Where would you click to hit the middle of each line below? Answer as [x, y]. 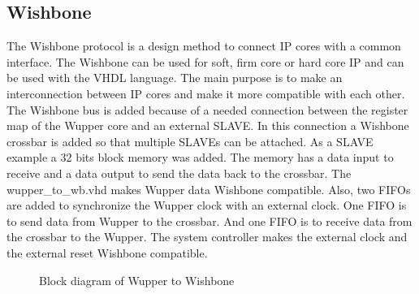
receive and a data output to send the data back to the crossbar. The [179, 173]
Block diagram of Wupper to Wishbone [137, 280]
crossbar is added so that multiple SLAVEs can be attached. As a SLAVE [190, 141]
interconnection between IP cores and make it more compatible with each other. [206, 93]
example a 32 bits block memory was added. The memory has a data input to [200, 157]
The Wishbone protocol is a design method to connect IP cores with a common [204, 46]
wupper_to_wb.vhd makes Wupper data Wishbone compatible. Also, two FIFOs [209, 189]
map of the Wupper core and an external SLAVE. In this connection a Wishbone [208, 125]
